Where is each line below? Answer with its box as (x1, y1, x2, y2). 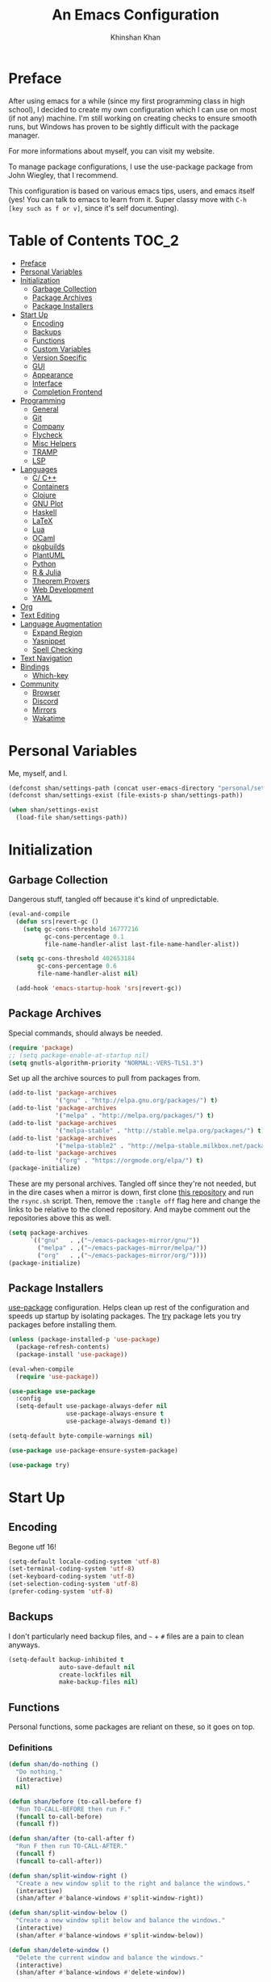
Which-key (31, 670, 69, 680)
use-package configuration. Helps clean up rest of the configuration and (8, 1303, 250, 1313)
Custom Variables (31, 344, 91, 353)
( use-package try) (8, 1461, 70, 1469)
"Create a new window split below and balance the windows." (15, 1917, 226, 1925)
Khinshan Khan (110, 32, 161, 42)
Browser (31, 687, 60, 697)
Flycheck (31, 430, 63, 440)
